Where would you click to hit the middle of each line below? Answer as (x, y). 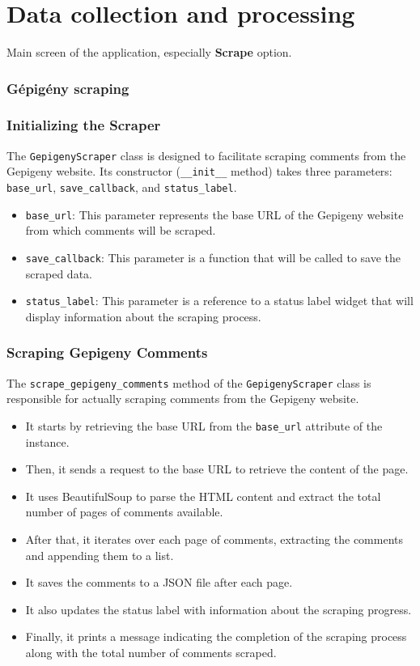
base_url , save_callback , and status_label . (122, 187)
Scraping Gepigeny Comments (107, 352)
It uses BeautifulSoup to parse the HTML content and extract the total (203, 496)
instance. (47, 441)
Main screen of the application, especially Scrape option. (149, 52)
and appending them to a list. (100, 555)
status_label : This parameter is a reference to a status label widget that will (219, 301)
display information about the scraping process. (143, 316)
